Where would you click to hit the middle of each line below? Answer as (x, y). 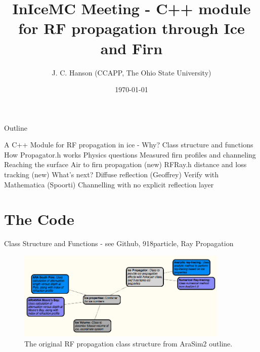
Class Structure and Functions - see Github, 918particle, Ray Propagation (119, 243)
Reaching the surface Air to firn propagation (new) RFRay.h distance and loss (125, 164)
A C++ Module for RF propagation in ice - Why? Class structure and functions (129, 145)
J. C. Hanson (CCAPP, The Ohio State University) (132, 72)
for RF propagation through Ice (132, 28)
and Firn (132, 48)
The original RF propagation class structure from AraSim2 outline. (128, 343)
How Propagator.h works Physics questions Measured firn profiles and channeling (130, 154)
